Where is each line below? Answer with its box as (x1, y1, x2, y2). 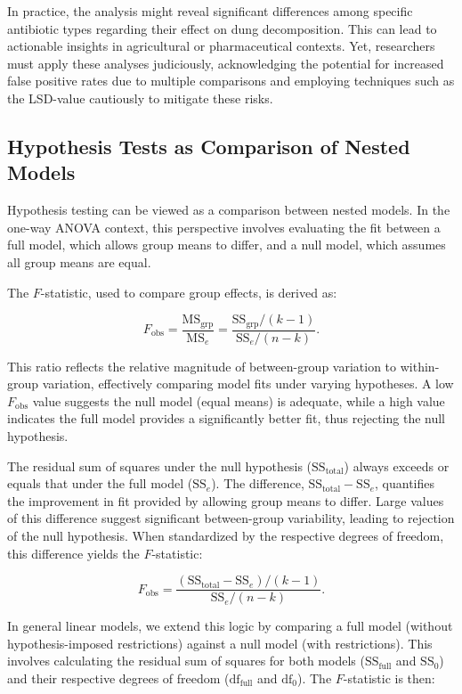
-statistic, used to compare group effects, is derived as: (40, 282, 337, 301)
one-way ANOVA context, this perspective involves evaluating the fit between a (7, 217, 441, 236)
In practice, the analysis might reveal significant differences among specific (7, 2, 413, 20)
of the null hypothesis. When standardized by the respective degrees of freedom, (7, 526, 444, 544)
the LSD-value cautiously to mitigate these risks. (7, 88, 273, 107)
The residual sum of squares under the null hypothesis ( (7, 456, 312, 475)
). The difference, (211, 474, 304, 493)
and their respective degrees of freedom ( (7, 668, 230, 687)
